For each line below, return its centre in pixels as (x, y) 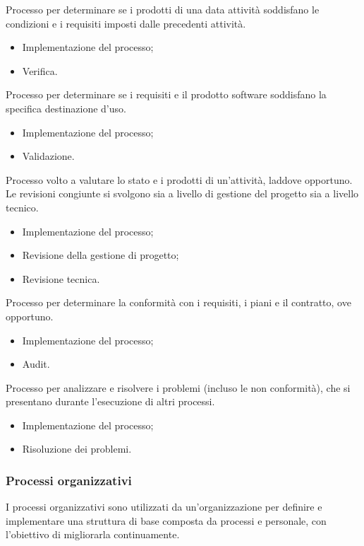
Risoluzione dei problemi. (77, 449)
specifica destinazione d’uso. (66, 108)
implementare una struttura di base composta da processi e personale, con (166, 520)
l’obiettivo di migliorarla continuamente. (93, 534)
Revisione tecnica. (61, 278)
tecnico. (22, 207)
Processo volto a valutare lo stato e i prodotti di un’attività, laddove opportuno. (179, 179)
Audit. (36, 364)
